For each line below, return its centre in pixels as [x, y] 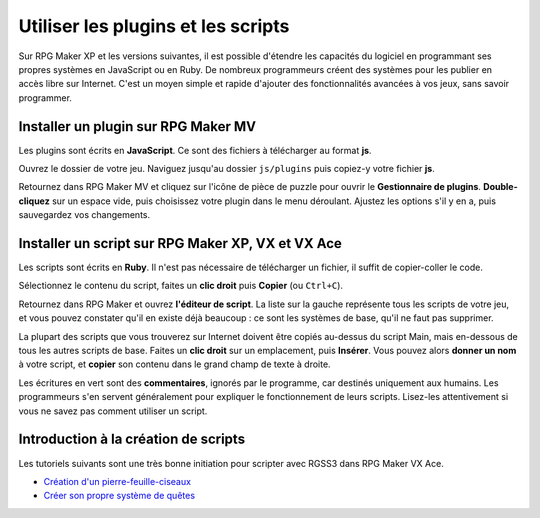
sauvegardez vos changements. [84, 215]
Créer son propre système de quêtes [119, 496]
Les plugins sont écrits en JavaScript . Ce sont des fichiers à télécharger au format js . [195, 150]
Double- [501, 187]
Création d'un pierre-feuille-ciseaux [117, 481]
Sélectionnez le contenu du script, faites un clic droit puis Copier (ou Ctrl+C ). [181, 286]
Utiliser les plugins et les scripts [154, 26]
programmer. [45, 97]
